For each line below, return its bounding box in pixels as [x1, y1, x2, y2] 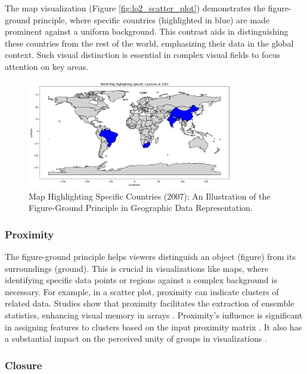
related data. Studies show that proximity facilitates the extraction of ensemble [5, 297, 294, 309]
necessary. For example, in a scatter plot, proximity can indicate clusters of [5, 285, 279, 298]
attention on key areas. [5, 60, 89, 72]
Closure [5, 357, 42, 372]
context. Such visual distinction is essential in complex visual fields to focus [5, 48, 281, 61]
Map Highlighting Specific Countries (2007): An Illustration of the [29, 189, 271, 202]
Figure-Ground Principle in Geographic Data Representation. [29, 201, 253, 214]
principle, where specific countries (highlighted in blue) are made [33, 13, 270, 26]
